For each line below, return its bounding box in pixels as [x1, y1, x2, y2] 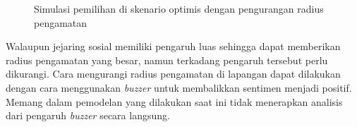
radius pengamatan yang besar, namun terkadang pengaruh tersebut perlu [6, 52, 328, 67]
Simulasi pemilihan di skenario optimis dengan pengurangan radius [34, 1, 324, 16]
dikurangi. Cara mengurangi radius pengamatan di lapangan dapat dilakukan [6, 66, 341, 81]
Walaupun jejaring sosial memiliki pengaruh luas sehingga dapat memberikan [6, 39, 341, 54]
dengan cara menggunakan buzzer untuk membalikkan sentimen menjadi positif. [6, 80, 352, 95]
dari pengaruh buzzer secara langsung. [6, 108, 170, 123]
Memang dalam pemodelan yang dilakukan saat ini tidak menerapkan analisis [6, 94, 343, 109]
